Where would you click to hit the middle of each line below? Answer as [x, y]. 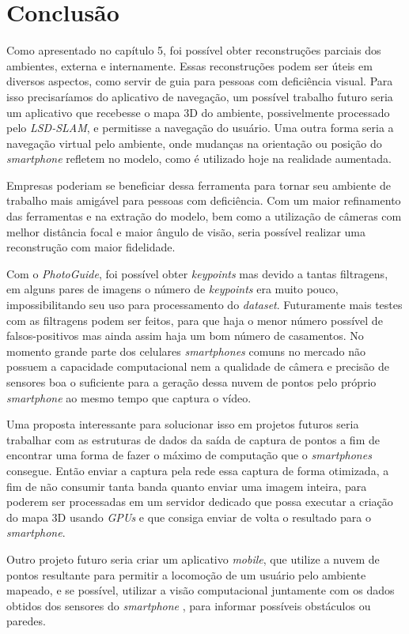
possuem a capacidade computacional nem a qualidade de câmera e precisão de [198, 366]
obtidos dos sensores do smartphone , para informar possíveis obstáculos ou [189, 605]
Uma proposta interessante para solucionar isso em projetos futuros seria [183, 424]
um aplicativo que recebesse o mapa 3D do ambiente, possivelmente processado [198, 112]
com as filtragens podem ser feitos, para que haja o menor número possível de [195, 320]
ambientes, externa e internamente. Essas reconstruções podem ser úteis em [189, 65]
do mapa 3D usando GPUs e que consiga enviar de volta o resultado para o [189, 517]
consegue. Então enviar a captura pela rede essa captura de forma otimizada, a [198, 470]
